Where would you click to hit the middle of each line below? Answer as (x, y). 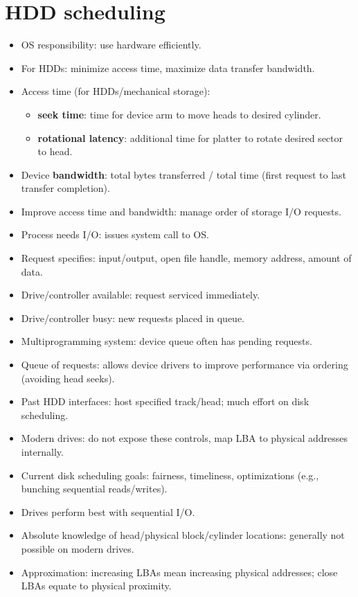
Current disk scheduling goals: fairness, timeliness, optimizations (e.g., (170, 475)
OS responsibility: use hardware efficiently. (111, 45)
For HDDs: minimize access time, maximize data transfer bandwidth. (168, 68)
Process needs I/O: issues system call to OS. (115, 234)
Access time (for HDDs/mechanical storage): (116, 91)
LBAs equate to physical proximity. (96, 586)
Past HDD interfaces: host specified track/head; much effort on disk (165, 401)
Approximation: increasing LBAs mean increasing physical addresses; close (179, 572)
